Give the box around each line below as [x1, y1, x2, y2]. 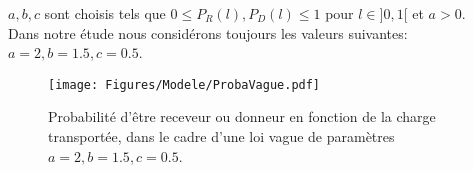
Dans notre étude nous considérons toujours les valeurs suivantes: [8, 22, 408, 43]
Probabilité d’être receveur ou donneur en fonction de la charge [48, 106, 436, 127]
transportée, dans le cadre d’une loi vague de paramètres [48, 126, 395, 147]
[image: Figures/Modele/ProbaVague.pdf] [48, 77, 321, 92]
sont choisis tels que [44, 3, 166, 23]
